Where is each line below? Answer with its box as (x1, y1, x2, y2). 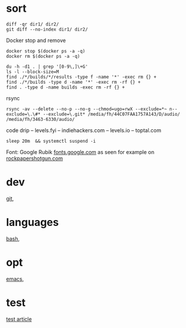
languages (6, 216, 59, 229)
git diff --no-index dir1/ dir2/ (6, 26, 88, 32)
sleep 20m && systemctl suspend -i (6, 138, 96, 144)
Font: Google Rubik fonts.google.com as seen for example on (6, 148, 155, 155)
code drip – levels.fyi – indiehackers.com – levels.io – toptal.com (6, 126, 162, 134)
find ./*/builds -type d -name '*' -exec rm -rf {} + (6, 79, 141, 85)
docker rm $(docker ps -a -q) (6, 53, 81, 59)
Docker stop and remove (6, 37, 66, 44)
